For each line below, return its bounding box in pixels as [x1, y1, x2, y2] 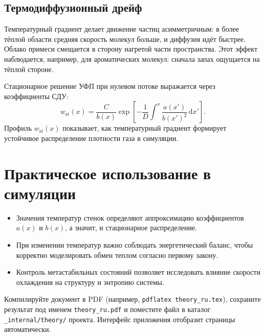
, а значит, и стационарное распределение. [65, 222, 197, 233]
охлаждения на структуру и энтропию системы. [16, 276, 164, 287]
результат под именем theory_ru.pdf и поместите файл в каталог [4, 304, 211, 315]
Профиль [4, 123, 32, 133]
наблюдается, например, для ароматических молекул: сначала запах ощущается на [4, 53, 260, 64]
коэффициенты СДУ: [4, 90, 69, 101]
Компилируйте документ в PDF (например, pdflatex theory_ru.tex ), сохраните [4, 294, 261, 304]
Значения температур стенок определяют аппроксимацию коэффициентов [16, 212, 244, 223]
